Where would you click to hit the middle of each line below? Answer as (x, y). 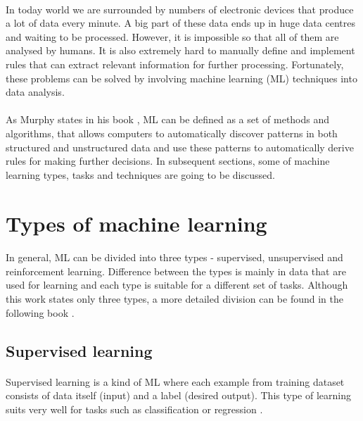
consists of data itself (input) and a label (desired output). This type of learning (178, 395)
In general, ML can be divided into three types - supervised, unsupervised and (174, 257)
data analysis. (35, 92)
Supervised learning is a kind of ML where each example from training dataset (175, 381)
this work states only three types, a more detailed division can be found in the (175, 299)
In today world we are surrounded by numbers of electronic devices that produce (180, 9)
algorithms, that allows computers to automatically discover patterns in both (172, 133)
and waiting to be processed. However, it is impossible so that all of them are (172, 36)
